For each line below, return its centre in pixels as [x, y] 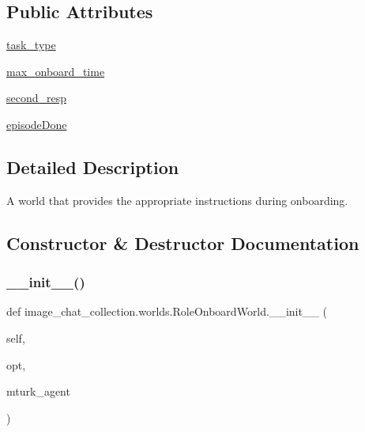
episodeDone [37, 124]
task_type [31, 45]
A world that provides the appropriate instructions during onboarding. [177, 200]
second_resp [37, 98]
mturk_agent [38, 391]
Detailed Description [93, 167]
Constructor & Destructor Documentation [183, 243]
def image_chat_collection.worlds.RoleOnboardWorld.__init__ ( [167, 311]
